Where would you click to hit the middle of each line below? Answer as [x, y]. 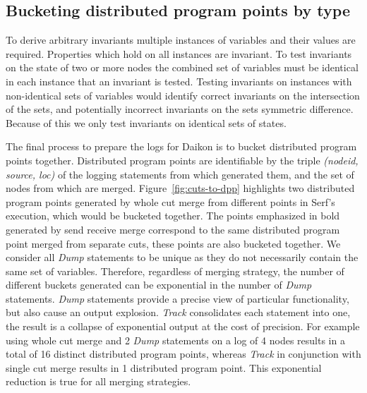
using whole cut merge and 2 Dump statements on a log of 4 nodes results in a [175, 340]
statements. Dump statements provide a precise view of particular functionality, [178, 298]
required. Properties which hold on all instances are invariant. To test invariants [179, 53]
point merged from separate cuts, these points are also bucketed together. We [173, 243]
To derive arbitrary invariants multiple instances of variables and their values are [181, 40]
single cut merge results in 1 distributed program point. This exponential [164, 367]
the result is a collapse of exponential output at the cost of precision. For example [183, 326]
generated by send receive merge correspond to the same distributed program [173, 229]
